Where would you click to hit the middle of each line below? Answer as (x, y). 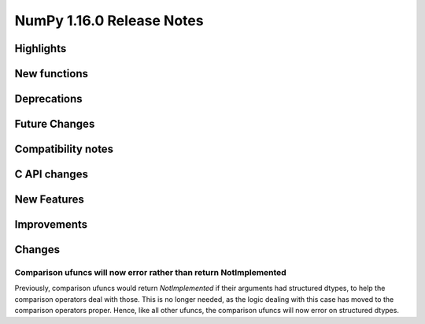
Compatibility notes (64, 149)
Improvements (51, 225)
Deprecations (48, 99)
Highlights (41, 48)
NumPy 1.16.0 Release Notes (109, 20)
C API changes (51, 175)
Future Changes (55, 124)
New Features (49, 200)
